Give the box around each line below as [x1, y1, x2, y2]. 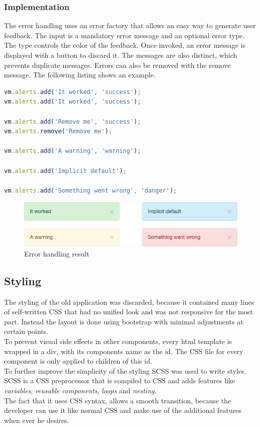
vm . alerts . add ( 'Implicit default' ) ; [4, 167, 127, 175]
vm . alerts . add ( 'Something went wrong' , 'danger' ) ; [4, 187, 177, 194]
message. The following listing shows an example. [4, 69, 156, 80]
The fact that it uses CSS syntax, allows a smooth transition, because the [4, 395, 231, 405]
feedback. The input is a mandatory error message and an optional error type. [4, 30, 245, 40]
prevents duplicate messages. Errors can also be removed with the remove [4, 59, 231, 70]
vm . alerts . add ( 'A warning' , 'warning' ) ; [4, 147, 141, 155]
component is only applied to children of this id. [4, 356, 152, 366]
